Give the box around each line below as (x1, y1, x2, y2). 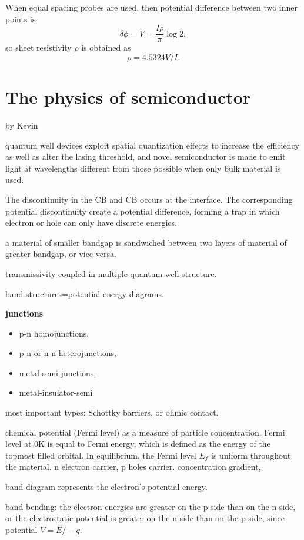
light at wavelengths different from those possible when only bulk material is (5, 162, 281, 174)
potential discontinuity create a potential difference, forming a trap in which (5, 205, 280, 217)
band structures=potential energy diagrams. (5, 287, 164, 299)
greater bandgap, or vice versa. (5, 248, 116, 260)
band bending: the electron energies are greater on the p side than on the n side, (5, 500, 296, 512)
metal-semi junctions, (19, 366, 96, 378)
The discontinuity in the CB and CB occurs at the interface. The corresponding (5, 193, 293, 205)
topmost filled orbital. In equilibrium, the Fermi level (5, 449, 196, 461)
